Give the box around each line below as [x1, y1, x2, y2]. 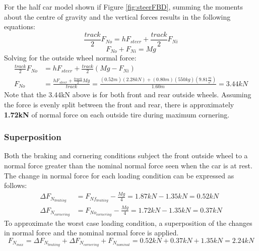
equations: [4, 21, 35, 32]
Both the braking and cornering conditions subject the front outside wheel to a [4, 150, 248, 161]
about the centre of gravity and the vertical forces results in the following [4, 11, 231, 22]
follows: [4, 180, 27, 191]
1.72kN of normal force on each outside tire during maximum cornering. [4, 109, 230, 119]
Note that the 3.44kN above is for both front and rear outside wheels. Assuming [4, 89, 251, 100]
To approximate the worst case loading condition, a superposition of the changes [4, 217, 252, 228]
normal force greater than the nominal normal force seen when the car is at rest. [4, 160, 252, 171]
